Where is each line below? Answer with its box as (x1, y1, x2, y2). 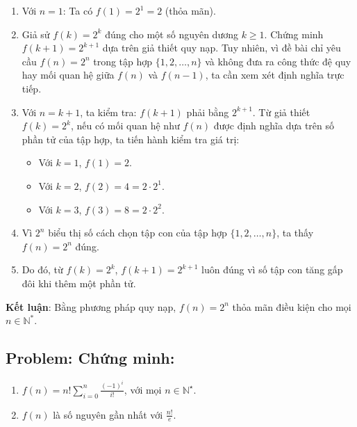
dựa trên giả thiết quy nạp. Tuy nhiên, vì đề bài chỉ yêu (102, 40, 341, 55)
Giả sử (22, 26, 50, 41)
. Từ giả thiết (252, 104, 310, 119)
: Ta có (63, 3, 93, 17)
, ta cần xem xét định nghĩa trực (205, 67, 344, 82)
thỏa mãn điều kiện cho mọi (232, 299, 351, 314)
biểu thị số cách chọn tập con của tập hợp (48, 225, 227, 240)
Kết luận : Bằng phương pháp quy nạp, (6, 299, 176, 314)
